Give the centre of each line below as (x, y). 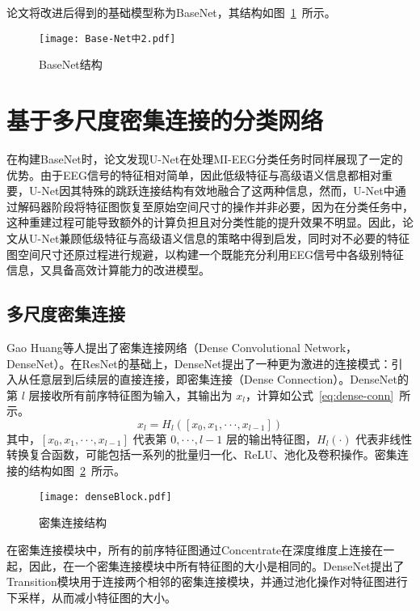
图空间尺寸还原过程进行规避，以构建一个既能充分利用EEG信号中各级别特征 (206, 254)
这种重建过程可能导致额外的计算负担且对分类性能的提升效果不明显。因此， (204, 222)
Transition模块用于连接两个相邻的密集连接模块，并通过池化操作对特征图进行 (207, 581)
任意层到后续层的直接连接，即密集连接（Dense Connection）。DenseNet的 (218, 379)
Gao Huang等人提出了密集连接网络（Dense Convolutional (153, 347)
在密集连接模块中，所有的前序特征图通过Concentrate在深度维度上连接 (189, 549)
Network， (331, 347)
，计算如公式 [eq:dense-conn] (319, 395)
